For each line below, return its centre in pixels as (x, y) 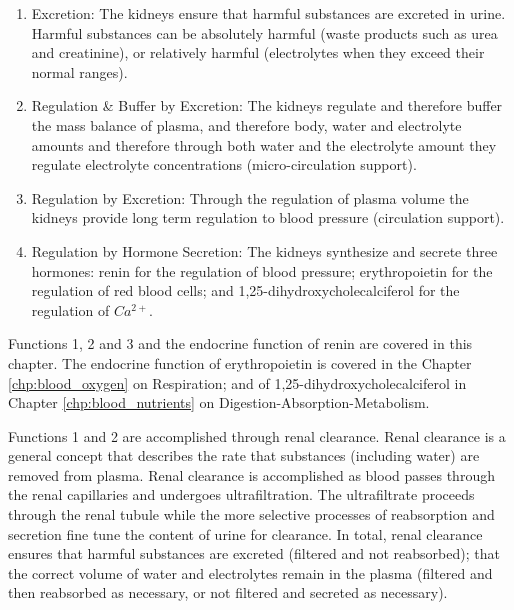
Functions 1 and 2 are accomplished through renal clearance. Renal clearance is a (257, 435)
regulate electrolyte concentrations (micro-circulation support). (224, 164)
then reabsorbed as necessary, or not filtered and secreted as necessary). (228, 592)
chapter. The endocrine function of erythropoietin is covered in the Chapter (240, 362)
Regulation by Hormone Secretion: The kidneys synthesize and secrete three (264, 250)
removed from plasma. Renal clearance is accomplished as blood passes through (251, 474)
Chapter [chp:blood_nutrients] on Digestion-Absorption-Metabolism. (219, 402)
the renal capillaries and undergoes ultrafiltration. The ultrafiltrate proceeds (241, 494)
